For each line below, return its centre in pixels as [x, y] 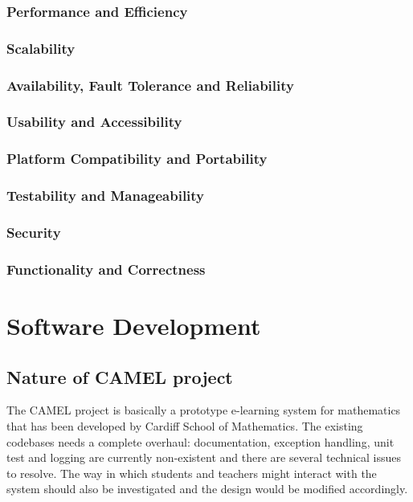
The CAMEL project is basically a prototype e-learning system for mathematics [204, 410]
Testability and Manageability [106, 196]
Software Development [134, 325]
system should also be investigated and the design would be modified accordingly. [207, 489]
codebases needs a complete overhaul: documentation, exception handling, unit [200, 441]
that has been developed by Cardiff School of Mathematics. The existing [185, 425]
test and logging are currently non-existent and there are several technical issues [204, 457]
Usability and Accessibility [94, 122]
